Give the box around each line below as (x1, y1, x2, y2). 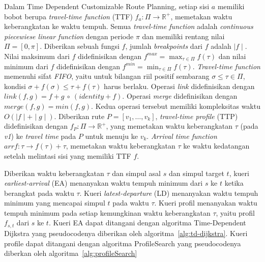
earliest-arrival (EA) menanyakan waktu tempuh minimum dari (4, 178, 203, 188)
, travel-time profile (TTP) (155, 110, 238, 121)
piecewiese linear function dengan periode (4, 31, 134, 41)
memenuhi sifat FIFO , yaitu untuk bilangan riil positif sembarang (4, 71, 210, 81)
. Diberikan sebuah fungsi (40, 41, 120, 51)
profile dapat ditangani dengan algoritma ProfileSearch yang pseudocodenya (4, 238, 241, 248)
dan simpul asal (112, 167, 161, 178)
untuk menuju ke (85, 130, 138, 141)
